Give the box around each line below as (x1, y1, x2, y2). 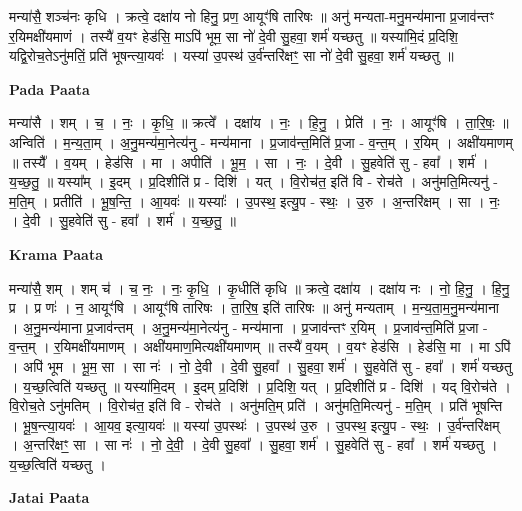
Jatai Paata (9, 487, 90, 508)
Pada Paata (9, 78, 90, 99)
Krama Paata (9, 243, 103, 264)
